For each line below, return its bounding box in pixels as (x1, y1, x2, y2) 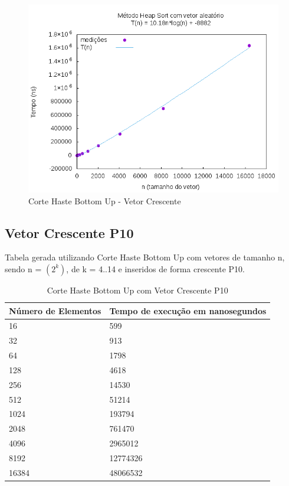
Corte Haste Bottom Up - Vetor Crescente (28, 194, 181, 207)
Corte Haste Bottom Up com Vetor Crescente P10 (47, 283, 228, 296)
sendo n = (5, 262, 42, 275)
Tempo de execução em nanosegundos (109, 304, 267, 317)
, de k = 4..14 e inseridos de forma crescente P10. (66, 262, 245, 275)
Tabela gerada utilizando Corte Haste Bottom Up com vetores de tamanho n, (5, 251, 285, 263)
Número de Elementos (9, 304, 101, 317)
